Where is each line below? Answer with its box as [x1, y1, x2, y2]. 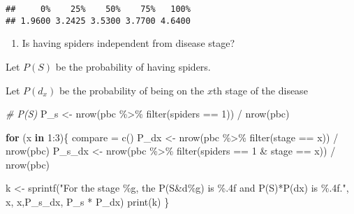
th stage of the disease [212, 83, 308, 97]
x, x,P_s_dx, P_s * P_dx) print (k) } [6, 194, 170, 209]
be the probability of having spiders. [55, 59, 211, 73]
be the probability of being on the [59, 83, 205, 97]
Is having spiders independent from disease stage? [22, 36, 235, 50]
